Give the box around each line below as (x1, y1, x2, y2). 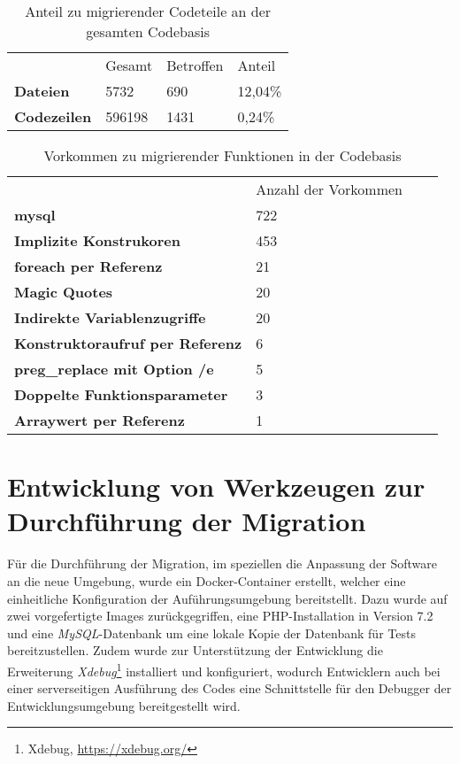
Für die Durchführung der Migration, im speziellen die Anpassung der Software (7, 554, 437, 573)
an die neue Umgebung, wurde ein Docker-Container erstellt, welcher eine (7, 571, 406, 590)
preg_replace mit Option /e (14, 359, 214, 379)
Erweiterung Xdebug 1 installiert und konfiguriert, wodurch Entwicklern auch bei (7, 659, 441, 680)
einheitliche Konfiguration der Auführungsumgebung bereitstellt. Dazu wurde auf (7, 589, 448, 607)
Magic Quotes (14, 282, 113, 302)
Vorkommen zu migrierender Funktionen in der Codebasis (43, 145, 402, 166)
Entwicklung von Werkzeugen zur (7, 468, 425, 505)
